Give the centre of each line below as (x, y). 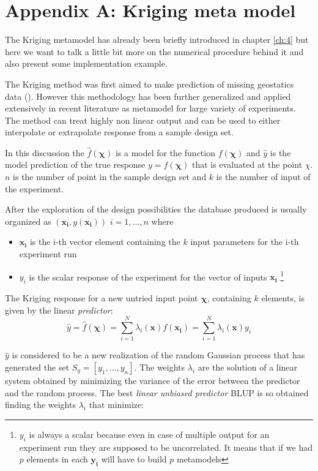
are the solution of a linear (248, 367)
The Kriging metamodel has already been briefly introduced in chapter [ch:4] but (157, 40)
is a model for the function (165, 152)
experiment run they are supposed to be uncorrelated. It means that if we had (166, 447)
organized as (28, 221)
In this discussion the (45, 152)
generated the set (37, 367)
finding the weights (40, 405)
